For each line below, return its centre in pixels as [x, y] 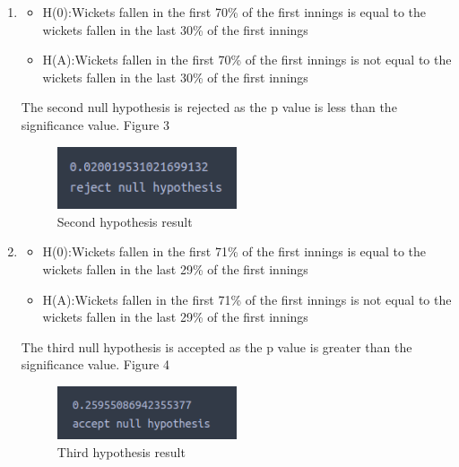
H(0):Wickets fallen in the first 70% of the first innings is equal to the [234, 12]
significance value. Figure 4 [95, 364]
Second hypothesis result [125, 221]
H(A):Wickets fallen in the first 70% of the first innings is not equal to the [247, 60]
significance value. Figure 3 [95, 124]
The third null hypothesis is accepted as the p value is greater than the [217, 346]
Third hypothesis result [121, 451]
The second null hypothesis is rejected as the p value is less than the [209, 107]
